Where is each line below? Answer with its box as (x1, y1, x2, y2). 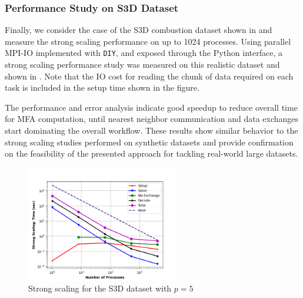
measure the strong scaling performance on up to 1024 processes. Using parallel (5, 35, 291, 47)
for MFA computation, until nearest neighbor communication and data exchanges (5, 112, 299, 125)
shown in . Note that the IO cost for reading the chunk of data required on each (5, 69, 294, 82)
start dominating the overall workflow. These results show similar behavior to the (5, 124, 298, 137)
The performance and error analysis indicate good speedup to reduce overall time (5, 101, 298, 113)
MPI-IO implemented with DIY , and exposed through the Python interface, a (5, 47, 283, 59)
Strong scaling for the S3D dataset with (28, 282, 172, 294)
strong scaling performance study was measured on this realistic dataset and (5, 58, 280, 71)
